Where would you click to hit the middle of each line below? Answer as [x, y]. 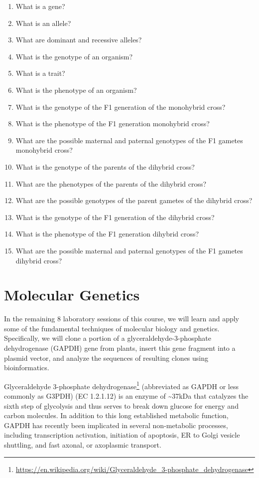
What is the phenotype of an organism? [76, 90]
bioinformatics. [27, 367]
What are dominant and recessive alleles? [79, 40]
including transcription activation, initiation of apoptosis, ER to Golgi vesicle [122, 435]
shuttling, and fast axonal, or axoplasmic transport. [83, 445]
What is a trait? [40, 73]
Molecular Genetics [72, 295]
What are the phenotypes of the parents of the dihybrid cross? [111, 183]
